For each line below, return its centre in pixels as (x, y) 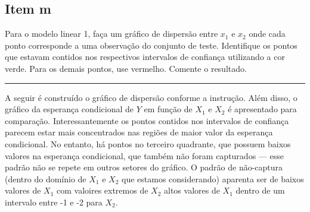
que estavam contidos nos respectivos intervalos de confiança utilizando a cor (145, 57)
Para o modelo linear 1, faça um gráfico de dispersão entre (111, 34)
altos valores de (192, 190)
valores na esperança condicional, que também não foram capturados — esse (144, 155)
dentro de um (260, 190)
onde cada (267, 34)
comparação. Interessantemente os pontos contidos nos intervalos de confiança (147, 120)
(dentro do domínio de (46, 178)
